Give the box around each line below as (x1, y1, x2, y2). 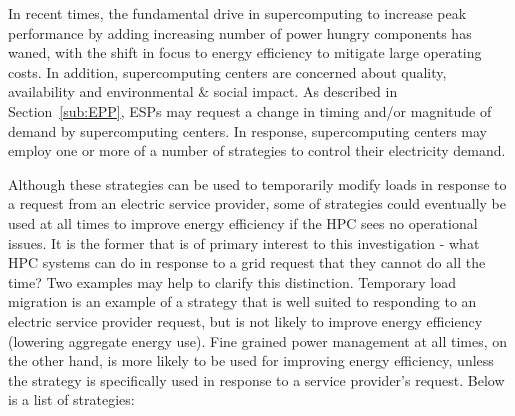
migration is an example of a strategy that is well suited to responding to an (8, 291, 477, 312)
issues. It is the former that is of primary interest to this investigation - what (8, 232, 480, 253)
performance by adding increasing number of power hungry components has (8, 22, 472, 43)
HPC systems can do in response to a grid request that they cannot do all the (8, 252, 486, 273)
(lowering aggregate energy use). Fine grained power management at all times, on (8, 330, 508, 351)
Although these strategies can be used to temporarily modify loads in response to (8, 173, 507, 194)
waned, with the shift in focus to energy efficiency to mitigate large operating (8, 42, 482, 63)
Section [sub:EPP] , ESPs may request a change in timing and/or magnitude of (8, 100, 492, 121)
